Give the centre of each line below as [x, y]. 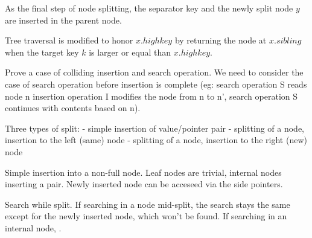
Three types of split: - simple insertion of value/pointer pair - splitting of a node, [155, 128]
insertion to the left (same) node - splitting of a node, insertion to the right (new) [156, 140]
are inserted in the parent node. [63, 20]
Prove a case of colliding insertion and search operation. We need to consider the [154, 72]
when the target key [42, 52]
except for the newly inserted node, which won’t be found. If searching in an [146, 216]
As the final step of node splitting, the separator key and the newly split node [149, 8]
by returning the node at [221, 40]
